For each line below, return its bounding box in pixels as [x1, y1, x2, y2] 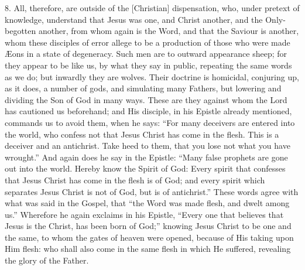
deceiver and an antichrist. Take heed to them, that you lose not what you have [5, 139, 290, 152]
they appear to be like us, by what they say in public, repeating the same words [5, 59, 292, 71]
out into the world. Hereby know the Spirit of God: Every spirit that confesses [5, 162, 286, 175]
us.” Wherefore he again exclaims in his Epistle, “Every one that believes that [5, 208, 284, 220]
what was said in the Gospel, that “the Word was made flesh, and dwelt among [5, 197, 290, 209]
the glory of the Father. [5, 254, 89, 266]
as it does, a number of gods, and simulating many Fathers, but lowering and [5, 82, 282, 94]
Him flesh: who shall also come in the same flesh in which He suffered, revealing [5, 242, 291, 255]
